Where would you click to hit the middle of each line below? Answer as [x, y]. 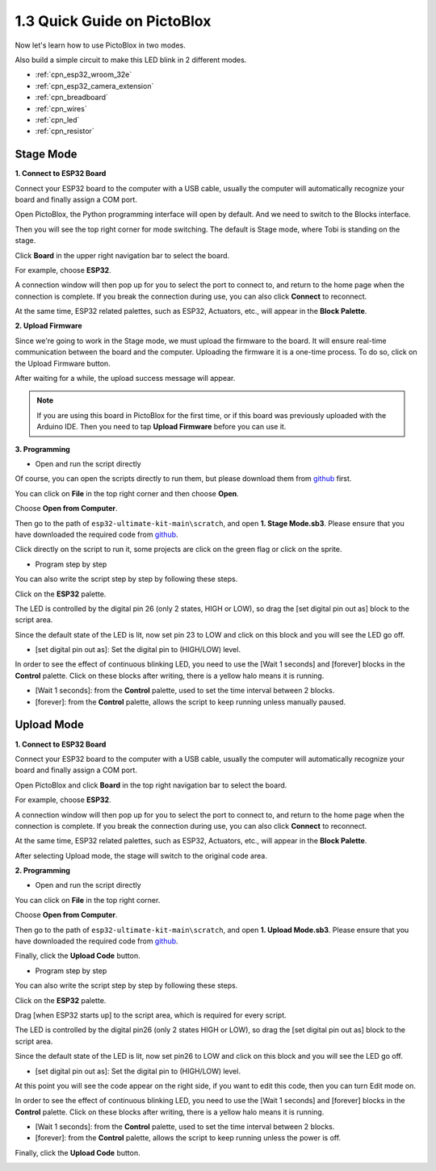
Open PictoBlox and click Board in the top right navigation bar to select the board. [151, 785]
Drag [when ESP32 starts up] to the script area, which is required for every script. [151, 1015]
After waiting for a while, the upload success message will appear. [125, 378]
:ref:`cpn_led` [57, 119]
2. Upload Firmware [48, 326]
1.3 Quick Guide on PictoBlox [113, 21]
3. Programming [42, 449]
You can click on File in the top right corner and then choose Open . [127, 493]
